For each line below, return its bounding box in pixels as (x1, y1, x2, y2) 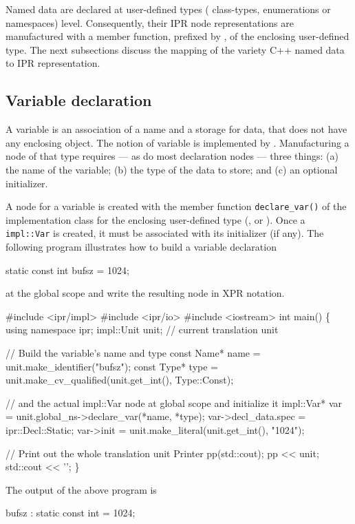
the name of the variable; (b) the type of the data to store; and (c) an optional (6, 162, 338, 176)
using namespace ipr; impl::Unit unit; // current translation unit (6, 322, 279, 337)
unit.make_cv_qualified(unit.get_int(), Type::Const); (6, 373, 234, 387)
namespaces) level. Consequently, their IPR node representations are (6, 15, 294, 30)
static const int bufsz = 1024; (6, 262, 129, 277)
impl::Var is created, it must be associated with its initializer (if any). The (6, 226, 324, 240)
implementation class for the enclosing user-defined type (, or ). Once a (6, 212, 305, 227)
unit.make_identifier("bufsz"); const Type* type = (6, 359, 218, 373)
